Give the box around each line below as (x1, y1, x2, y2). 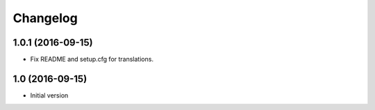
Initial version (30, 91, 69, 100)
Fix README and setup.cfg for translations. (30, 55, 154, 64)
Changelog (12, 10, 78, 26)
